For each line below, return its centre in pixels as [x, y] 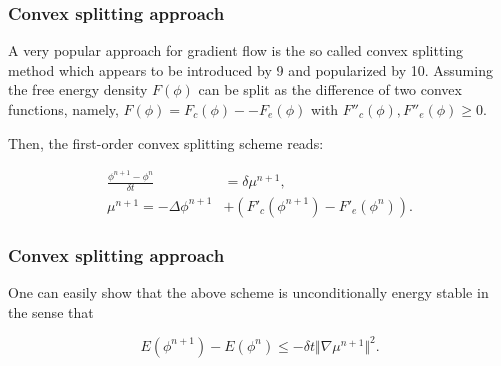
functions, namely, [63, 109]
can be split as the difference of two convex [330, 89]
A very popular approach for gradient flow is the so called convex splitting [236, 50]
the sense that [51, 311]
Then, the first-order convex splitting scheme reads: [166, 142]
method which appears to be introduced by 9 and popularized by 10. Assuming [250, 69]
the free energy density [78, 89]
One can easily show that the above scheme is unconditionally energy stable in [248, 292]
